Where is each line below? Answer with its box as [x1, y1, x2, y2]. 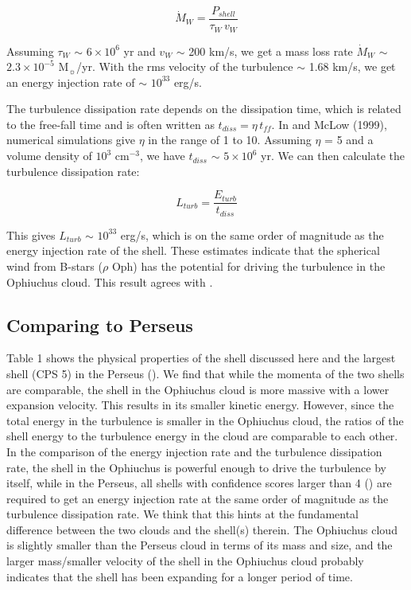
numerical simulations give [6, 131, 135, 148]
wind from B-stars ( [6, 257, 103, 274]
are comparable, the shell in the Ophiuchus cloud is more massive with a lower [6, 381, 390, 397]
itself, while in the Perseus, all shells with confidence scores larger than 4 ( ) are [6, 475, 392, 491]
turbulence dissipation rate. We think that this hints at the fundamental [6, 506, 359, 522]
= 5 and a [324, 131, 374, 148]
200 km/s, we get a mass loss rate [188, 42, 353, 59]
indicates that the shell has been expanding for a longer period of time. [6, 568, 353, 584]
